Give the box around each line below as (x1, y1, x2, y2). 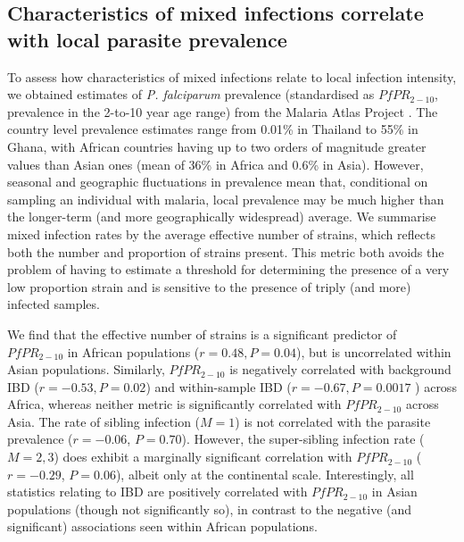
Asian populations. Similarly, (7, 360, 165, 379)
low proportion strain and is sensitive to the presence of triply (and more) (7, 277, 411, 296)
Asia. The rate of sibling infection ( (7, 412, 201, 430)
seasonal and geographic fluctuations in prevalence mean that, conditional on (7, 172, 428, 191)
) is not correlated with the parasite (235, 412, 431, 430)
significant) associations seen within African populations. (7, 517, 318, 536)
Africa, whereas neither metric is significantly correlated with (7, 395, 342, 413)
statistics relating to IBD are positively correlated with (7, 482, 308, 501)
